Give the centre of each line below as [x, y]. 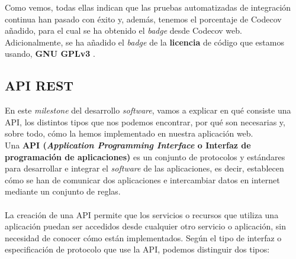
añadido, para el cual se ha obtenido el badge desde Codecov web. [123, 30]
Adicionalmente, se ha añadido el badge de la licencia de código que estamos [144, 42]
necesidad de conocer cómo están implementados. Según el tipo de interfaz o [143, 237]
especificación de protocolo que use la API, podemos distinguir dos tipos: [137, 249]
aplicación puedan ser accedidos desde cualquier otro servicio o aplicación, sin [145, 226]
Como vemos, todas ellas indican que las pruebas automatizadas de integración [148, 7]
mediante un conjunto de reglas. [63, 191]
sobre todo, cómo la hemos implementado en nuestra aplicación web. [129, 133]
